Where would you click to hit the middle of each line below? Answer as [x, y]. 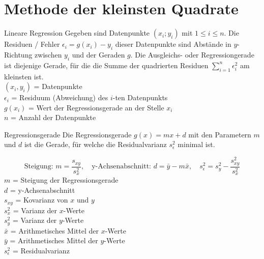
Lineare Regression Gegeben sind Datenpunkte [77, 33]
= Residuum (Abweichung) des [60, 97]
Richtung [18, 54]
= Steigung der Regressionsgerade [65, 180]
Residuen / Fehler [32, 44]
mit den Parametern [220, 134]
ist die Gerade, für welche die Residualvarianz [95, 144]
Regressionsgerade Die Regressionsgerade [68, 134]
